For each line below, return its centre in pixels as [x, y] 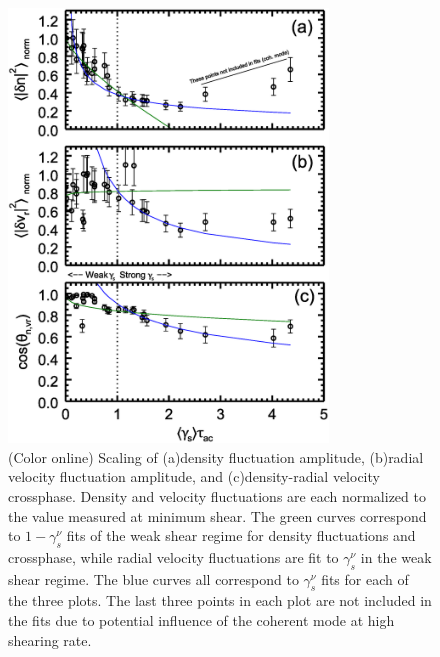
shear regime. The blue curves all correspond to [153, 578]
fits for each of [365, 578]
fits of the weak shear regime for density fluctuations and [241, 535]
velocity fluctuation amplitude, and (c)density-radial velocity [194, 476]
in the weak [396, 556]
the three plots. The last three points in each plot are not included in [220, 600]
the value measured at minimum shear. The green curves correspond [217, 515]
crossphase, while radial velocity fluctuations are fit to [173, 556]
